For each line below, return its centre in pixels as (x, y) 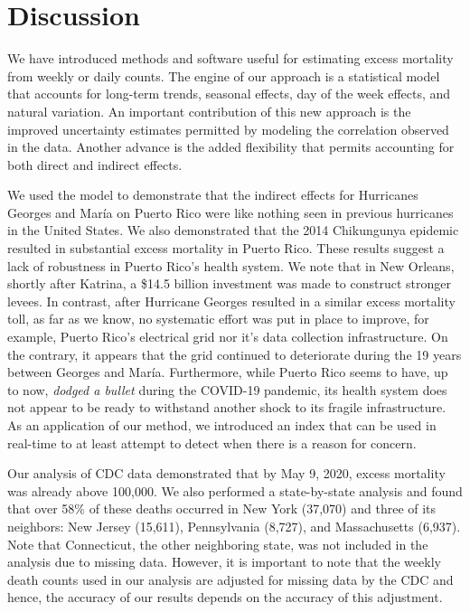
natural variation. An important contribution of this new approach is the (209, 111)
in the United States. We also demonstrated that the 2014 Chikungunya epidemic (233, 230)
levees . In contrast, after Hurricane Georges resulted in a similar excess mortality (231, 301)
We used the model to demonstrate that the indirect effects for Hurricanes (213, 195)
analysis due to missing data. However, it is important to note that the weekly (224, 562)
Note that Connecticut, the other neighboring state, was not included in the (218, 544)
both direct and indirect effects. (95, 164)
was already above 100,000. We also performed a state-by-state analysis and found (235, 490)
